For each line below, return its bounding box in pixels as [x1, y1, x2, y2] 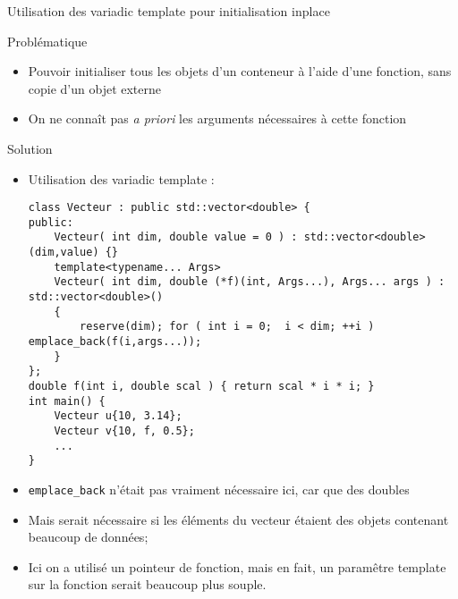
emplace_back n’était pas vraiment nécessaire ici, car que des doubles [28, 479, 410, 498]
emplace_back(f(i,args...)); [28, 335, 202, 349]
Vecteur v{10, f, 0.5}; [54, 425, 195, 437]
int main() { [28, 394, 106, 408]
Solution [7, 139, 53, 157]
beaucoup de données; [28, 527, 148, 546]
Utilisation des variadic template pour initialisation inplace [7, 2, 330, 20]
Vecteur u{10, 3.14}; [54, 409, 182, 423]
